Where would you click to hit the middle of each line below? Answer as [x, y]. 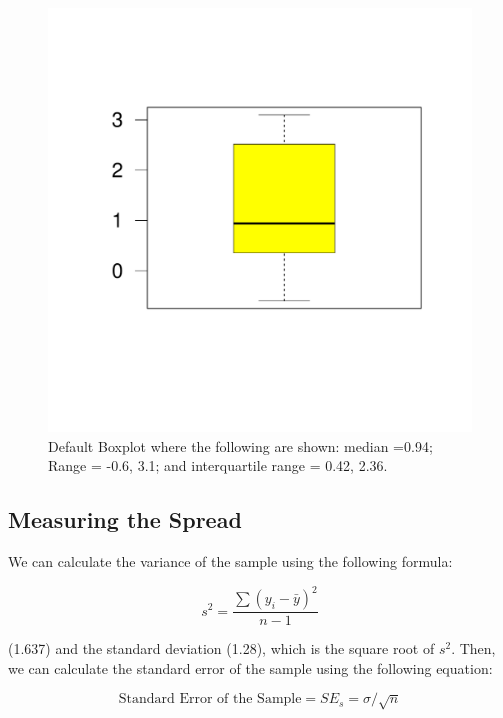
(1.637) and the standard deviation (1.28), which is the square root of [221, 648]
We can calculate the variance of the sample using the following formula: [230, 560]
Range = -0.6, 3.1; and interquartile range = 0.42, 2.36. [218, 465]
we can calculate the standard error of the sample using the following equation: [250, 667]
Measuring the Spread [125, 519]
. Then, [473, 648]
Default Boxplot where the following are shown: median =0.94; [240, 445]
